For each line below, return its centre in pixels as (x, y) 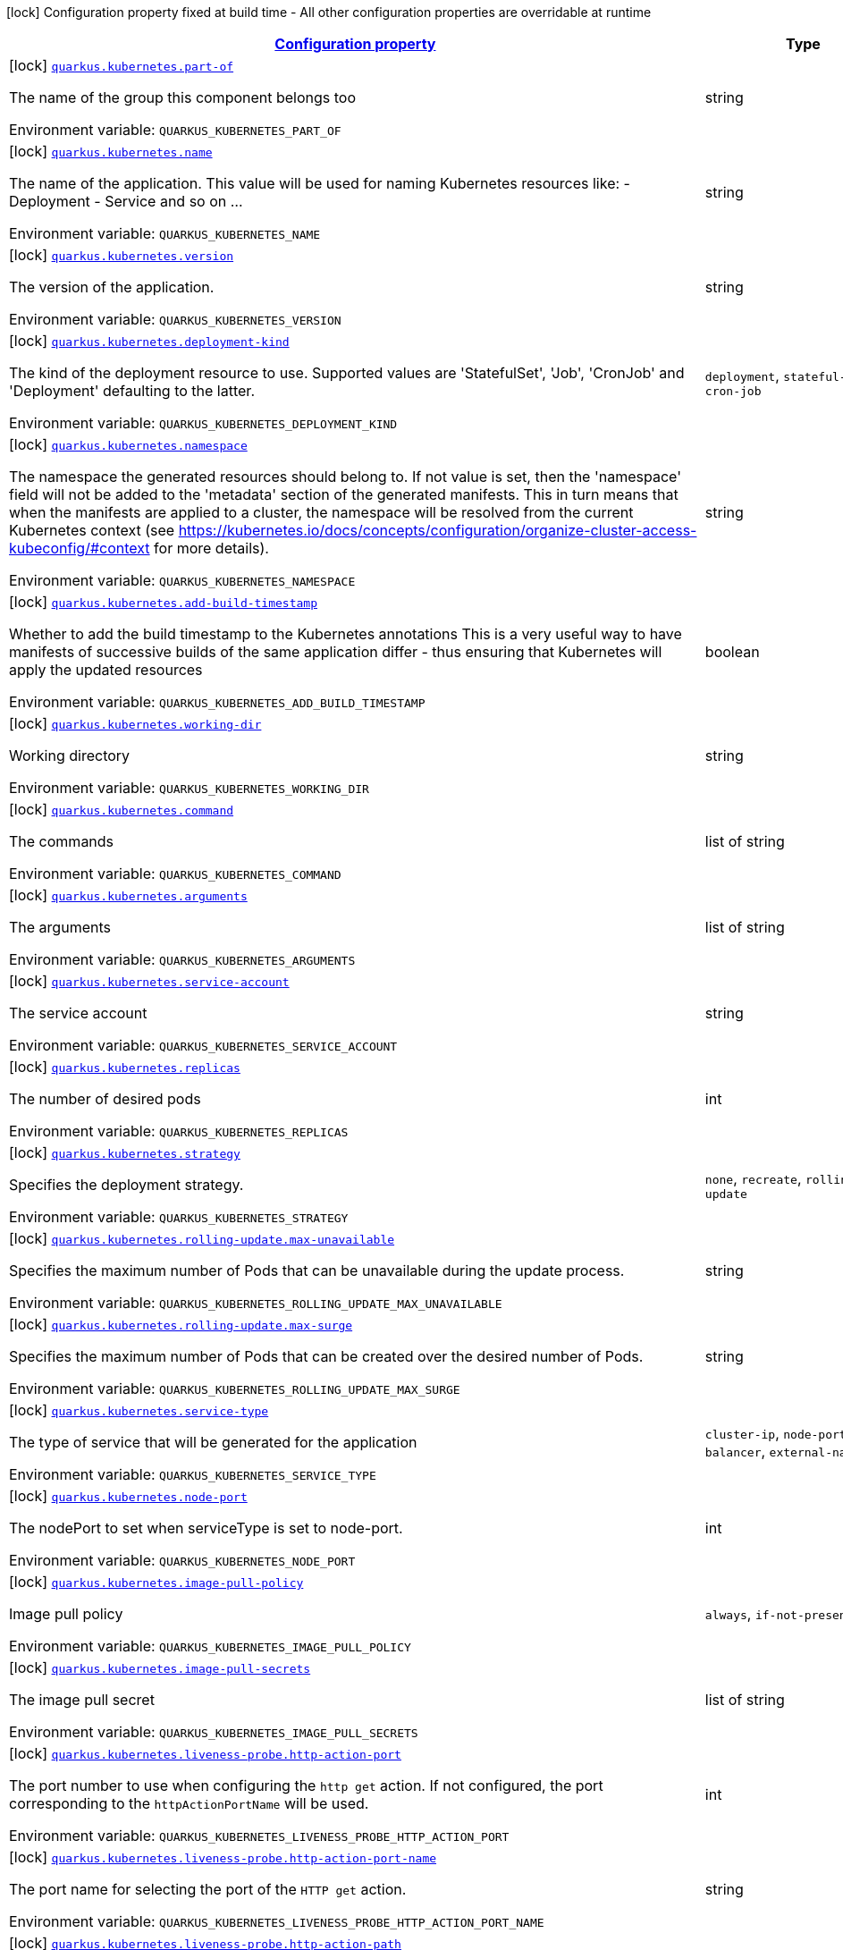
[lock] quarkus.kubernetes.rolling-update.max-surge (181, 1324)
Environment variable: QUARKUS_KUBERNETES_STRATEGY (179, 1217)
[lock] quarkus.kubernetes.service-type (139, 1410)
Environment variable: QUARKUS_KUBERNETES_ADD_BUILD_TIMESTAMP (217, 702)
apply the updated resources (106, 670)
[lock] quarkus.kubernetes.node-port (128, 1496)
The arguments (60, 927)
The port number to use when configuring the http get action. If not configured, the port (306, 1785)
